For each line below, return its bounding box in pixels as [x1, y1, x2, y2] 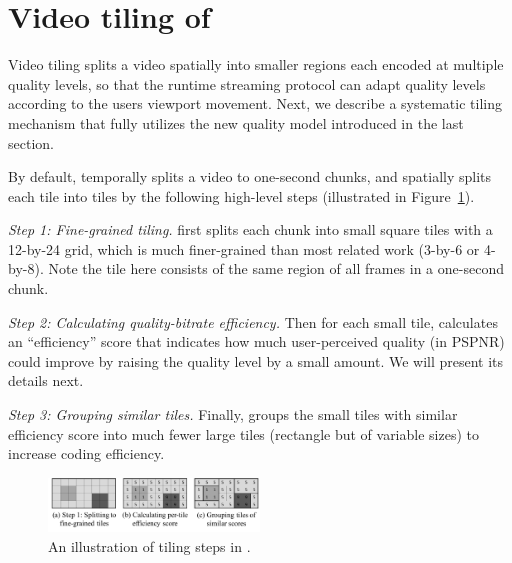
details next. [8, 370, 84, 391]
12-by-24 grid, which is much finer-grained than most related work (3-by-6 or [8, 238, 480, 259]
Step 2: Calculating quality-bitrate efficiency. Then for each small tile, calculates [8, 311, 498, 332]
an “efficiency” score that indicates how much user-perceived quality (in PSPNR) [8, 331, 505, 352]
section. [8, 132, 54, 153]
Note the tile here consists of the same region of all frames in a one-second [48, 258, 504, 279]
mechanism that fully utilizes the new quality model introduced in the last [8, 112, 464, 133]
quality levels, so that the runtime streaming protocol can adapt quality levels [8, 73, 486, 94]
